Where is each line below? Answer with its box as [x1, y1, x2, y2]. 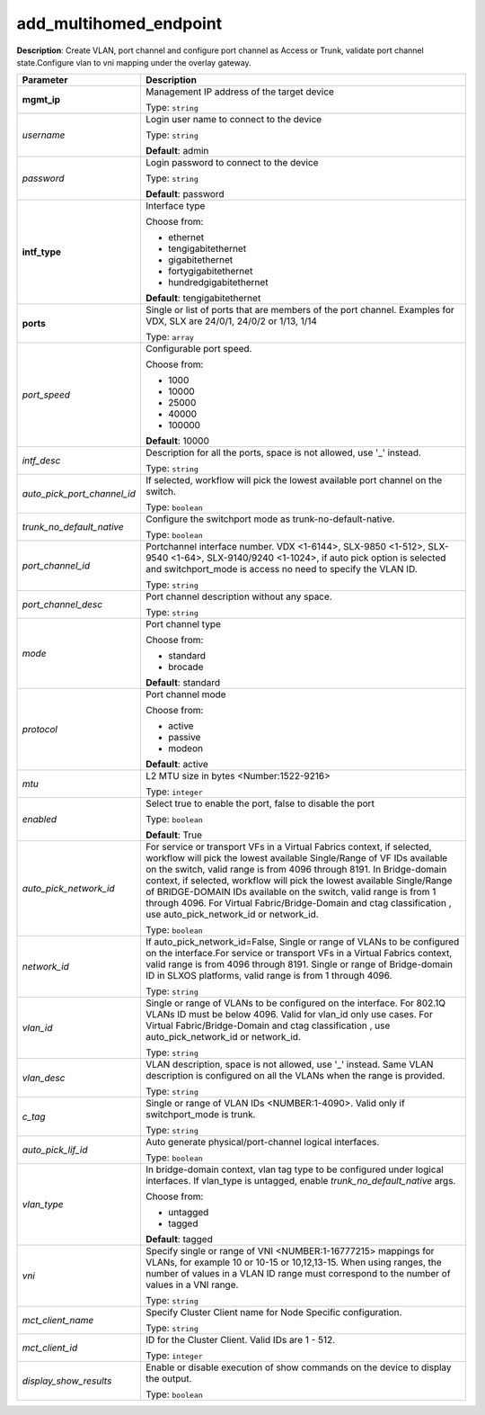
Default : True [145, 828, 202, 841]
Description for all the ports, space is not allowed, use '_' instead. [145, 446, 422, 459]
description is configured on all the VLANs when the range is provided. [145, 1070, 445, 1082]
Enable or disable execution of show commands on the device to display [145, 1361, 453, 1374]
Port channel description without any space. [145, 590, 332, 603]
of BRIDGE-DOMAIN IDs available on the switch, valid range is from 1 [145, 886, 436, 899]
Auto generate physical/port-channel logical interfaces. [145, 1136, 380, 1149]
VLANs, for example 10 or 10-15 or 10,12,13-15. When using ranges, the [145, 1256, 442, 1268]
